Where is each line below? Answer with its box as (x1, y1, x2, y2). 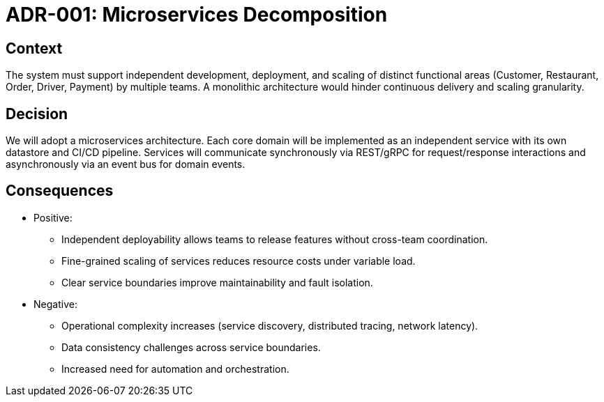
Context (6, 39, 63, 57)
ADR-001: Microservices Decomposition (6, 3, 388, 26)
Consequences (6, 182, 114, 200)
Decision (6, 105, 68, 123)
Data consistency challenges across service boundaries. (61, 341, 321, 353)
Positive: (33, 211, 73, 224)
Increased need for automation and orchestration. (61, 362, 289, 375)
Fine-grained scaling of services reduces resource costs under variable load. (61, 254, 416, 267)
